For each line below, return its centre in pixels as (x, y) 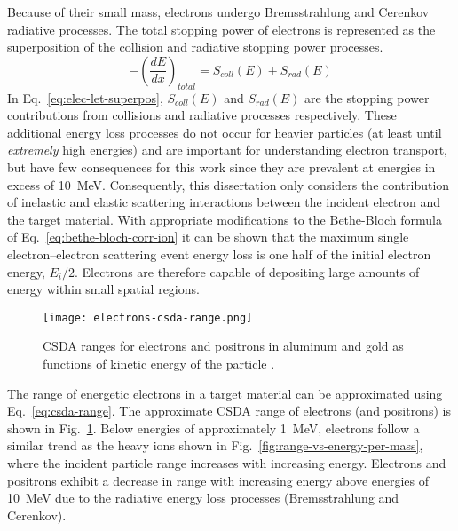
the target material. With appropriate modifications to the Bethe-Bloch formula (225, 219)
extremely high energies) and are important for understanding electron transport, (227, 150)
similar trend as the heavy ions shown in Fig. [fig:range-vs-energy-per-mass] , (215, 445)
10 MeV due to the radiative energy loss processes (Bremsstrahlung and (203, 498)
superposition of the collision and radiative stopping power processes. (195, 47)
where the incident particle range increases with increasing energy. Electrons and (227, 462)
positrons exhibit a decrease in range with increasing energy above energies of (218, 480)
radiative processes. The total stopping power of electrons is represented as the (221, 29)
